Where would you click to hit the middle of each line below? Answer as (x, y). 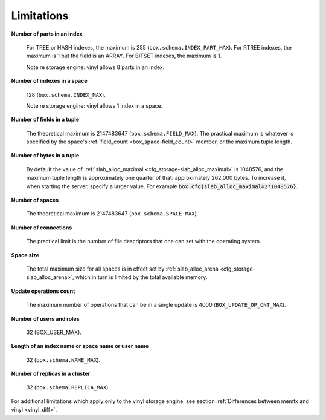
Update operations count (43, 291)
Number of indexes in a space (49, 81)
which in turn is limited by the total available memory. (141, 277)
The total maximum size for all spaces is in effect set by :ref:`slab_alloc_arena (122, 269)
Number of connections (42, 228)
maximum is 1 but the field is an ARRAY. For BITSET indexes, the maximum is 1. (124, 56)
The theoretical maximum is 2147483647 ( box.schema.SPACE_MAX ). (112, 214)
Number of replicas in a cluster (51, 374)
